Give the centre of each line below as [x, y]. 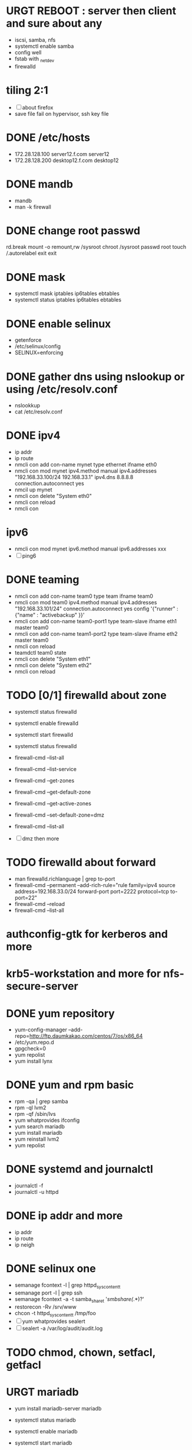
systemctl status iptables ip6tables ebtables [68, 300]
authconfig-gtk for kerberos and [87, 934]
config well [28, 52]
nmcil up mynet [33, 490]
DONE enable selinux [59, 324]
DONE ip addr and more [64, 1216]
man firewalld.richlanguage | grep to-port [65, 879]
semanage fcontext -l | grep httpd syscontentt [67, 1286]
